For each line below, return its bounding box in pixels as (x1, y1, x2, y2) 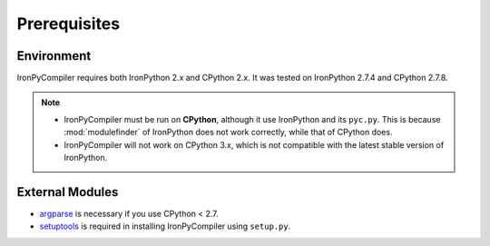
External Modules (16, 184, 119, 200)
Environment (16, 48, 92, 64)
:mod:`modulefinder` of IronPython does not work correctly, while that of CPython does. (64, 127, 393, 138)
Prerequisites (16, 14, 121, 34)
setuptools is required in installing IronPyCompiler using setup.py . (39, 221, 291, 231)
